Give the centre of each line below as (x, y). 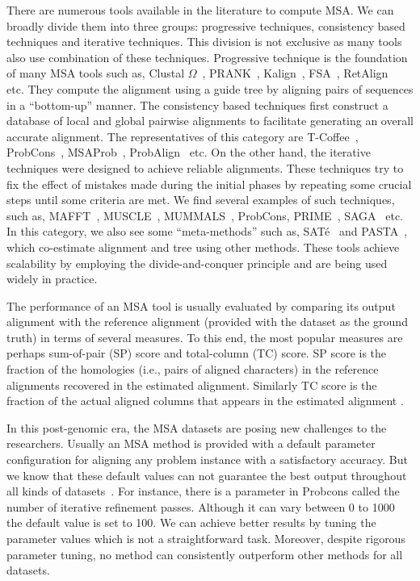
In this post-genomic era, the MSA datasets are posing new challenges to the (197, 427)
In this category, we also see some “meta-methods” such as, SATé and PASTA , (207, 231)
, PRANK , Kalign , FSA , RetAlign (295, 73)
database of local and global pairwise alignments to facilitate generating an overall (210, 121)
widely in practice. (52, 279)
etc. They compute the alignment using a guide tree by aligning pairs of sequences (210, 88)
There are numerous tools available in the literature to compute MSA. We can (200, 10)
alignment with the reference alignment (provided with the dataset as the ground (207, 322)
